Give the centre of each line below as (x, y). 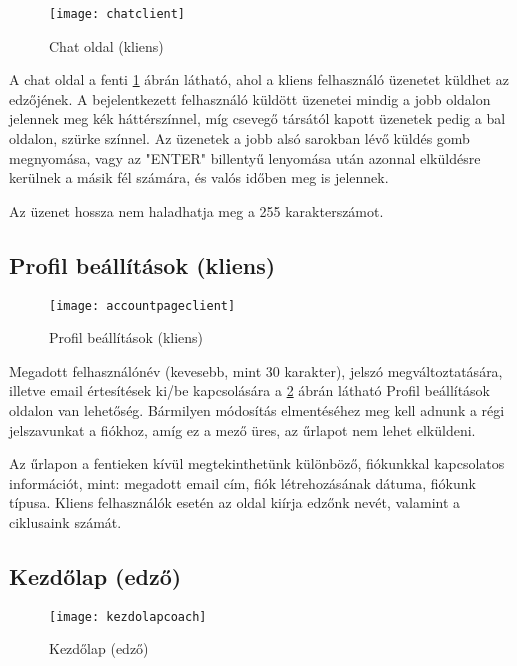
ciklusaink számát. (65, 522)
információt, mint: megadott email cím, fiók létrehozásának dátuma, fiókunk (242, 482)
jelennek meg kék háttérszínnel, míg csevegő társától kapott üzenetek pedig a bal (257, 118)
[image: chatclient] (117, 14)
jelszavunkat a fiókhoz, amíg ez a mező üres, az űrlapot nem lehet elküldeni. (242, 429)
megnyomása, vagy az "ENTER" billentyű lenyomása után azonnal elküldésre (245, 157)
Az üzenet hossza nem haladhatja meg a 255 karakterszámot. (196, 210)
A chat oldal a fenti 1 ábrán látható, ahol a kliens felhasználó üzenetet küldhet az (259, 79)
